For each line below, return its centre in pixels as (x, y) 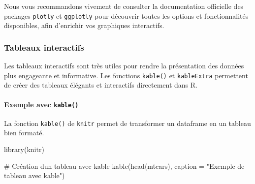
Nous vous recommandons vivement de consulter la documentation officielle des (124, 6)
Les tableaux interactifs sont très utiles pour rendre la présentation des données (124, 66)
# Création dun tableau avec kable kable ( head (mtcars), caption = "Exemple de (124, 166)
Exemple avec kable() (41, 104)
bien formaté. (24, 133)
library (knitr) (24, 149)
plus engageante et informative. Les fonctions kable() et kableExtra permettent (126, 75)
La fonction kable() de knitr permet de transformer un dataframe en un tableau (127, 123)
